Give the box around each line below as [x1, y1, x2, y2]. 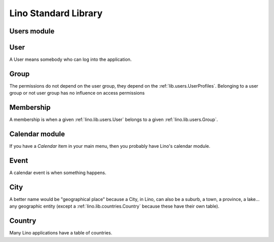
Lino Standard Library [9, 8, 103, 19]
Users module [9, 27, 55, 35]
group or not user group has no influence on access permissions [9, 90, 145, 96]
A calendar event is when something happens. [9, 170, 107, 176]
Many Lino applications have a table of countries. [9, 230, 113, 236]
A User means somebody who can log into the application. [9, 56, 132, 63]
